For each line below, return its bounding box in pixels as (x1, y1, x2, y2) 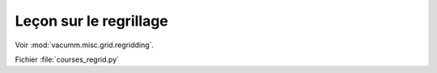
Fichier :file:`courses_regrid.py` (15, 55, 120, 64)
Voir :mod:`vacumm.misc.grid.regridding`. (15, 40, 154, 50)
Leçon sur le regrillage (15, 12, 169, 30)
